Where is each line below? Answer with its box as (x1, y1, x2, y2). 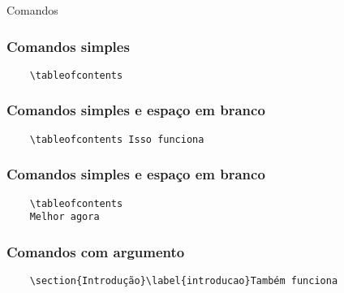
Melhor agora (29, 211, 100, 223)
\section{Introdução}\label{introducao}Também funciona (29, 275, 338, 287)
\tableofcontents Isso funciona (29, 133, 204, 145)
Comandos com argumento (6, 241, 185, 261)
